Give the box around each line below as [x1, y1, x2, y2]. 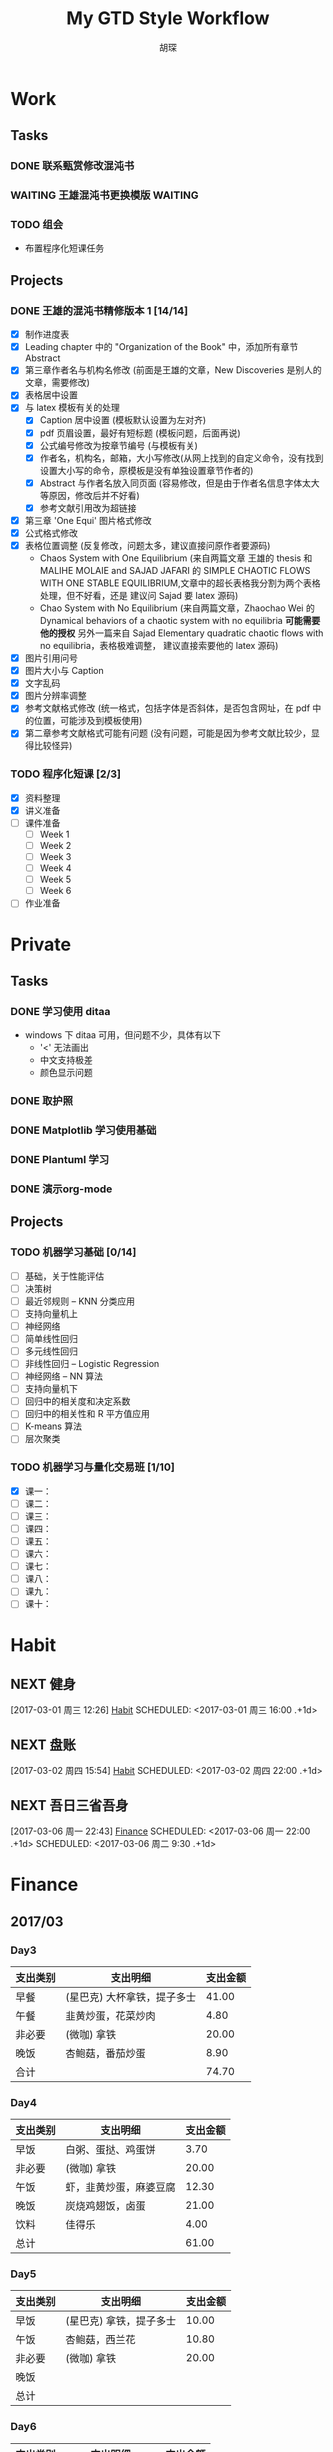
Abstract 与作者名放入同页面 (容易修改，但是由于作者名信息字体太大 [39, 477, 320, 489]
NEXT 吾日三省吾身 [10, 1797, 129, 1814]
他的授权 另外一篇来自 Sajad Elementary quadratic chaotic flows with [39, 627, 324, 639]
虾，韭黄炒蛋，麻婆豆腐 [65, 2180, 177, 2194]
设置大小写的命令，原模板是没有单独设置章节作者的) [39, 464, 254, 476]
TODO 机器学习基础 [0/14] [10, 1245, 137, 1259]
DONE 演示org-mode [10, 1182, 113, 1196]
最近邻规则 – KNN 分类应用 [24, 1295, 136, 1307]
